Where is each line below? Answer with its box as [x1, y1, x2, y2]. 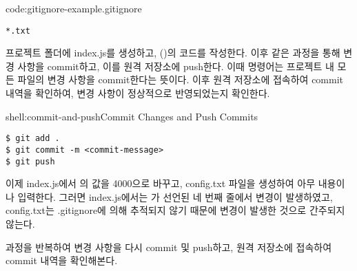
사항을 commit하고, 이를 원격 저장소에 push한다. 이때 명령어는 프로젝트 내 [17, 58, 334, 73]
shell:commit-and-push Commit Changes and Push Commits [6, 109, 258, 123]
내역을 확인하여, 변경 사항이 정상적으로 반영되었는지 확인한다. [6, 86, 270, 100]
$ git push [6, 156, 55, 166]
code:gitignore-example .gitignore [6, 1, 142, 15]
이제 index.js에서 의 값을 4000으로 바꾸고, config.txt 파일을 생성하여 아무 [6, 176, 316, 191]
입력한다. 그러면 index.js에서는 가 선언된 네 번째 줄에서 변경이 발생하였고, [17, 189, 333, 204]
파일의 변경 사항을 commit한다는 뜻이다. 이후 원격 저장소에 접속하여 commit [17, 72, 344, 87]
